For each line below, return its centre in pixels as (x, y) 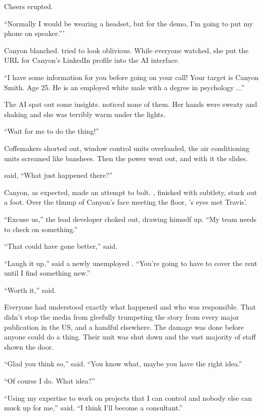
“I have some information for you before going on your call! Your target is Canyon (131, 77)
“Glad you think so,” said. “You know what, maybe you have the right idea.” (123, 364)
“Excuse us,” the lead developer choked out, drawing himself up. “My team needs (130, 219)
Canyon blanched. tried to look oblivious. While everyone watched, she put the (126, 50)
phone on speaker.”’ (34, 33)
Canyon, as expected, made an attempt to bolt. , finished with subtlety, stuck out (131, 192)
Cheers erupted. (29, 6)
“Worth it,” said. (30, 290)
